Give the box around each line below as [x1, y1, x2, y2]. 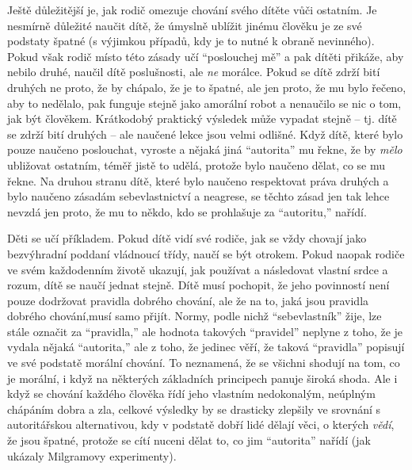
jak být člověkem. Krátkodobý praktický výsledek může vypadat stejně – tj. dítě [7, 110, 397, 127]
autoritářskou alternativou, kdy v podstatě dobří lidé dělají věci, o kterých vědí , [7, 416, 395, 433]
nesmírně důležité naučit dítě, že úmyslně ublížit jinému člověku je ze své [7, 17, 362, 33]
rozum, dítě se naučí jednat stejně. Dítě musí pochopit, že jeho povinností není [7, 277, 390, 293]
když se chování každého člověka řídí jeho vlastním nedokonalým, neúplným [7, 385, 376, 402]
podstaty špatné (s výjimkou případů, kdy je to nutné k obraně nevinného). [7, 32, 375, 49]
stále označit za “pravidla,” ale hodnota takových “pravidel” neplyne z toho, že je [7, 323, 403, 339]
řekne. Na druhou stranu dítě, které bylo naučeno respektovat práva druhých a [7, 172, 389, 189]
